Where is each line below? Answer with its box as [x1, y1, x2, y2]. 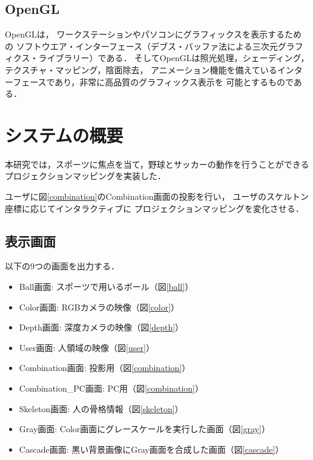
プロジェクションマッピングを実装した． [5, 169, 166, 182]
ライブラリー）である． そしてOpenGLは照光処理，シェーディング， [38, 51, 309, 64]
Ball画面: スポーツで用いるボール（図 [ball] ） [19, 280, 194, 293]
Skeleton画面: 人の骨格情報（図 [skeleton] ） [19, 402, 183, 415]
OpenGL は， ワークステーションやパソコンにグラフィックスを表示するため [5, 28, 302, 41]
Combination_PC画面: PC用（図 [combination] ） [19, 382, 203, 395]
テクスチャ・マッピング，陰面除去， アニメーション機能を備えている [5, 63, 277, 76]
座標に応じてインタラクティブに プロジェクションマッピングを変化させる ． [5, 202, 304, 214]
